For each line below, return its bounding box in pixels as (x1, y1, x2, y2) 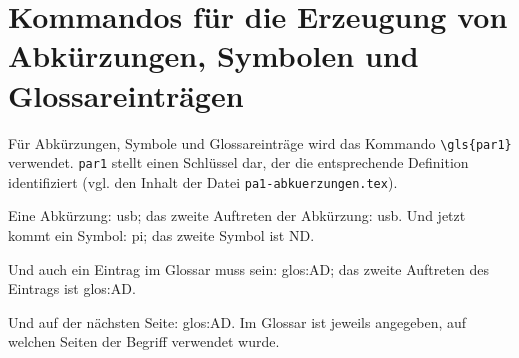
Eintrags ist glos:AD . (8, 278, 136, 299)
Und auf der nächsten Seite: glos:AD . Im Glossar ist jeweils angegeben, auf (8, 311, 467, 332)
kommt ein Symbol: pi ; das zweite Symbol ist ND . (8, 225, 315, 246)
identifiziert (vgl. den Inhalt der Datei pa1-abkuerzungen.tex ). (8, 171, 398, 192)
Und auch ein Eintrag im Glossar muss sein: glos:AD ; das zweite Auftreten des (8, 258, 490, 279)
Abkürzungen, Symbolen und (8, 35, 419, 76)
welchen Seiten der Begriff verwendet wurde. (8, 331, 280, 352)
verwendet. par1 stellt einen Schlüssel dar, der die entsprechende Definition (8, 152, 469, 173)
